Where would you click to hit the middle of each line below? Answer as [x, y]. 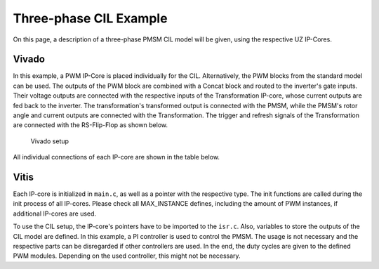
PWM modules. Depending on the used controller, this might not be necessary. [127, 256]
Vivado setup [50, 141]
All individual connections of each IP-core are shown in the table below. [117, 157]
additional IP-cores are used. [55, 214]
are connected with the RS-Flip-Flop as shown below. [91, 125]
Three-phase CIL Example [90, 18]
